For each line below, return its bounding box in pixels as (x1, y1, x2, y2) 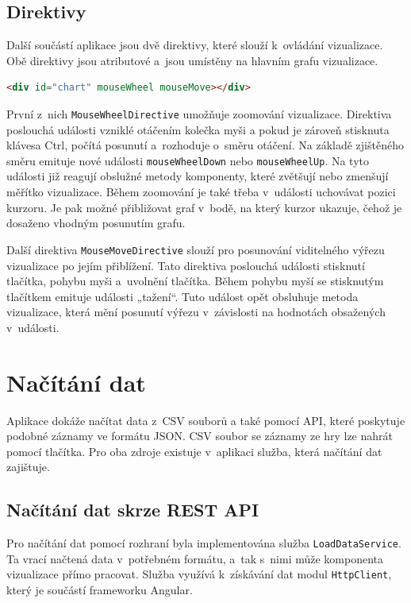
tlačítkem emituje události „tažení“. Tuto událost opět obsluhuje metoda (6, 288, 359, 304)
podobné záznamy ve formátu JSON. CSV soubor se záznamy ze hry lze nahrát (6, 427, 393, 444)
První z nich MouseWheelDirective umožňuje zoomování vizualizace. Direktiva (6, 105, 392, 122)
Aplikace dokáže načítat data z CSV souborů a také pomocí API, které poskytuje (6, 412, 405, 428)
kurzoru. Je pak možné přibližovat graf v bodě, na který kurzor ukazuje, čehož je (6, 199, 402, 215)
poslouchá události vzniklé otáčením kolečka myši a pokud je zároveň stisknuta (6, 121, 390, 137)
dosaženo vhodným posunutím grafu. (6, 215, 186, 231)
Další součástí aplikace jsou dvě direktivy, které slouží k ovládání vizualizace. (6, 37, 383, 53)
